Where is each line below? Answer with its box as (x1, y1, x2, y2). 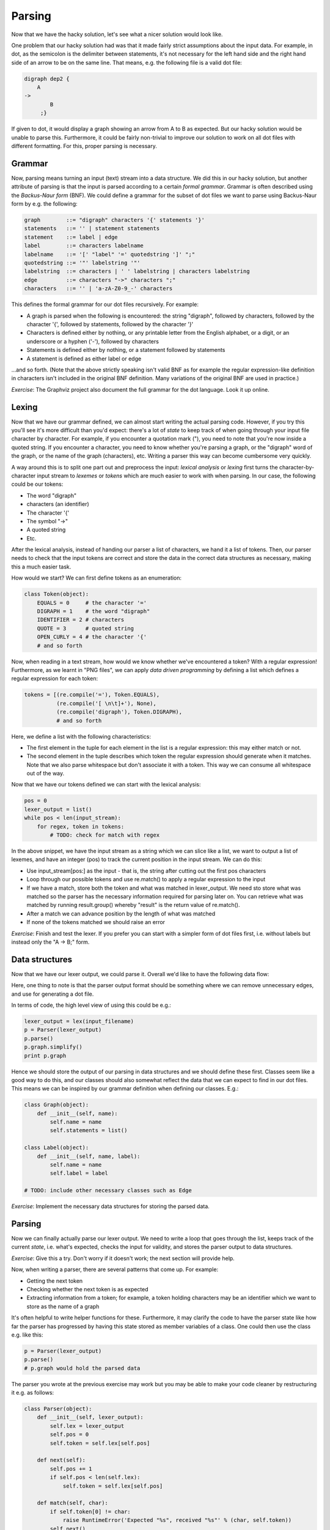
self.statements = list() (50, 1127, 128, 1134)
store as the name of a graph (26, 1302, 100, 1310)
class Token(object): (24, 591, 89, 598)
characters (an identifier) (26, 501, 90, 508)
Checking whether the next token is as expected (26, 1286, 149, 1293)
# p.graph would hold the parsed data (24, 1365, 141, 1371)
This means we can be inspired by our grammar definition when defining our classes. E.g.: (11, 1085, 239, 1092)
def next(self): (37, 1457, 86, 1464)
